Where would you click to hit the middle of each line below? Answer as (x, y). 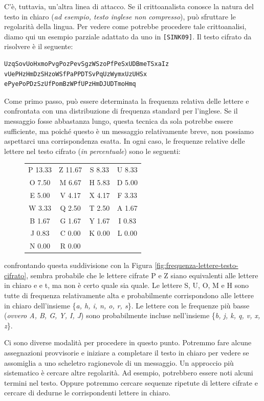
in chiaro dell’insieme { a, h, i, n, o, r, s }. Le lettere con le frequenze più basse (127, 305)
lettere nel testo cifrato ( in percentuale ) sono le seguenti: (92, 151)
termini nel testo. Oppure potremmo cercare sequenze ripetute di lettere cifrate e (131, 382)
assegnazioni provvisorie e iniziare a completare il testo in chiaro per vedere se (127, 353)
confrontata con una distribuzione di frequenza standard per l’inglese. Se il (121, 111)
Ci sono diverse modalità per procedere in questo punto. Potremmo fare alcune (128, 342)
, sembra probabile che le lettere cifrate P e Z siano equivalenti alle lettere (142, 275)
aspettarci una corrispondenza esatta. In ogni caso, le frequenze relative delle (125, 141)
